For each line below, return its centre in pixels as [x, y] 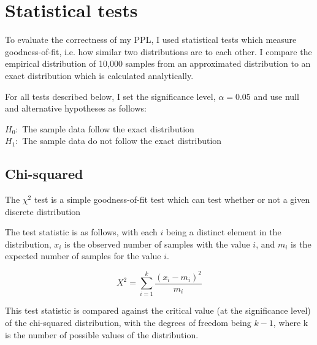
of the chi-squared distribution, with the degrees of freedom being [128, 322]
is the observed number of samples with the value [157, 244]
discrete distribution [43, 211]
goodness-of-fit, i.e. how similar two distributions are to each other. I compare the [158, 51]
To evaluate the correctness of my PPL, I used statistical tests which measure [151, 40]
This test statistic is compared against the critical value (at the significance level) [158, 310]
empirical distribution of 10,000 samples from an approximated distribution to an [158, 63]
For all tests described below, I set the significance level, [110, 96]
